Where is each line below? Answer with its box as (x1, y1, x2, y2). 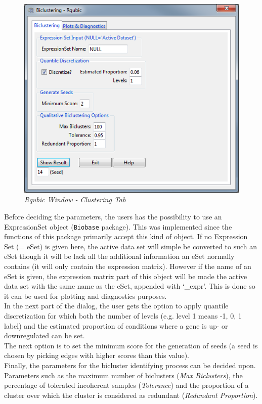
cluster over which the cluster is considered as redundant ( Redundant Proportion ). (4, 389, 258, 400)
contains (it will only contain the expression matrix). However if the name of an (4, 261, 251, 272)
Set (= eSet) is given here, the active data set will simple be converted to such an (4, 241, 257, 251)
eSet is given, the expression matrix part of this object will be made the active (4, 271, 247, 281)
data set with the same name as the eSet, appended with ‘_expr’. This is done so (4, 281, 255, 291)
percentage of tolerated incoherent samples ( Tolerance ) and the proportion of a (4, 380, 249, 390)
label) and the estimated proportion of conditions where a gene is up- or (4, 320, 228, 331)
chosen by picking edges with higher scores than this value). (4, 350, 190, 361)
